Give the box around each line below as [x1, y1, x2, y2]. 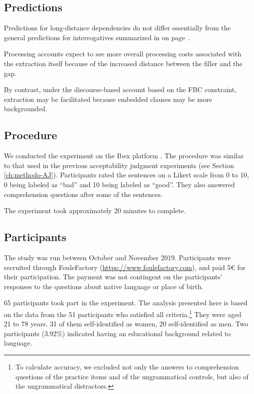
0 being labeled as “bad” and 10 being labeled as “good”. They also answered [4, 179, 235, 189]
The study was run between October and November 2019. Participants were [4, 252, 231, 262]
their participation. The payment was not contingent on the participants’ [4, 271, 223, 282]
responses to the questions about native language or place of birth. [4, 281, 204, 291]
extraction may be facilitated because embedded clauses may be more [4, 94, 212, 104]
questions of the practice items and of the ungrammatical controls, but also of [15, 371, 249, 381]
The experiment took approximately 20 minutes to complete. [4, 205, 186, 216]
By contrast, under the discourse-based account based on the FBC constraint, [4, 84, 237, 95]
